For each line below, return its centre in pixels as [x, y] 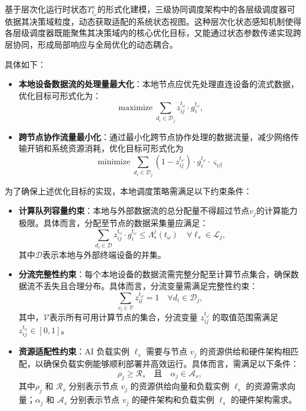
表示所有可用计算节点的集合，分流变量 [123, 316]
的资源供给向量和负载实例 [180, 386]
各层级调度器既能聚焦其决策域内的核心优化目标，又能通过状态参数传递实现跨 [153, 33]
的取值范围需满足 [245, 316]
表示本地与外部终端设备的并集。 [104, 254]
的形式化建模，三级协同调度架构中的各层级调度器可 [196, 9]
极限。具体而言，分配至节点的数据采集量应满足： [113, 222]
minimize [114, 162]
